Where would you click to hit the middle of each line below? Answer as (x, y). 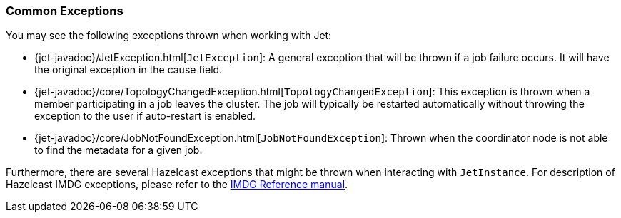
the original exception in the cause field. (128, 70)
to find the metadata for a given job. (118, 150)
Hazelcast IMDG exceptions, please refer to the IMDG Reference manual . (177, 185)
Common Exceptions (65, 11)
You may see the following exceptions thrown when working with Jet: (169, 36)
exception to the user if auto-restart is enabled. (145, 116)
